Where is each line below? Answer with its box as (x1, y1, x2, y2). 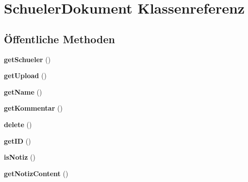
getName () (4, 86, 42, 97)
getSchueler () (4, 54, 51, 64)
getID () (4, 135, 31, 146)
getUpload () (4, 70, 47, 81)
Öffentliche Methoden (4, 31, 115, 46)
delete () (4, 119, 32, 129)
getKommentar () (4, 103, 63, 113)
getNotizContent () (4, 168, 68, 178)
